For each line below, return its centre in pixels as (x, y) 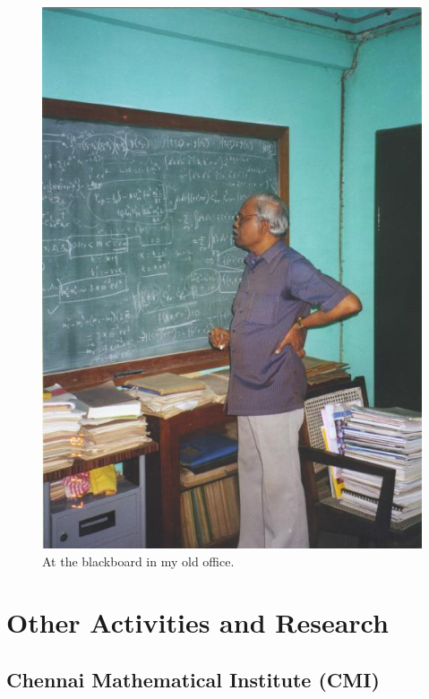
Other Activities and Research (197, 622)
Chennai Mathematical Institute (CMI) (193, 679)
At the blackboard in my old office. (138, 561)
